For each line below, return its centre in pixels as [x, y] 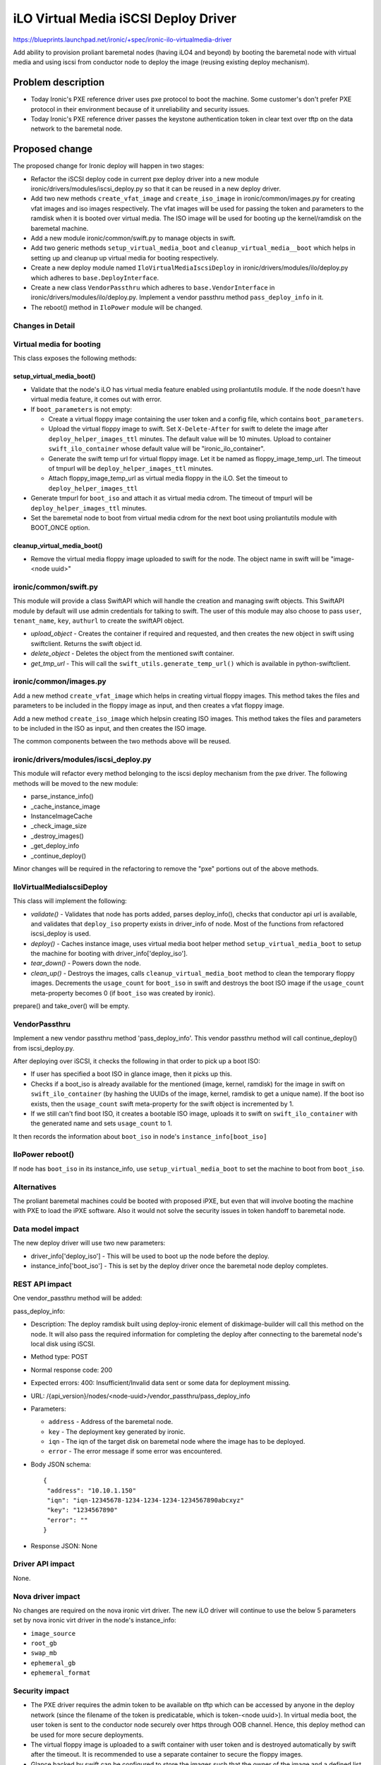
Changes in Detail [44, 325]
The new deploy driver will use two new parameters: [89, 1243]
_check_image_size [59, 826]
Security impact [41, 1691]
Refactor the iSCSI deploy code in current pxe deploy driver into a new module [145, 179]
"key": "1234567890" [82, 1510]
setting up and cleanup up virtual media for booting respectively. [125, 258]
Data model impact [46, 1229]
